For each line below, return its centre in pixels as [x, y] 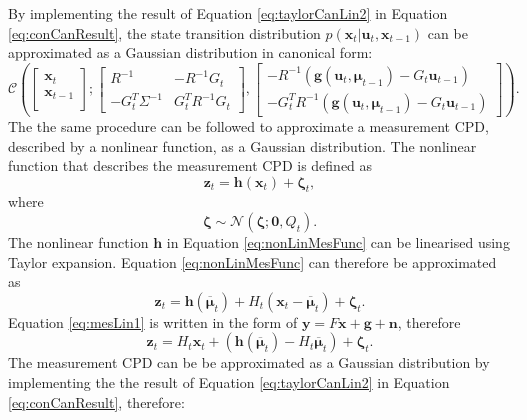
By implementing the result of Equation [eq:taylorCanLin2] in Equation [228, 13]
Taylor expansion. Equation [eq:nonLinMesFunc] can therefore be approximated [252, 261]
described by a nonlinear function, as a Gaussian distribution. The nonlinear [242, 145]
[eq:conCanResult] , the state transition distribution [164, 32]
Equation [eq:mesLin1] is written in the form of [153, 321]
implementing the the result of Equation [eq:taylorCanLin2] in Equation [229, 382]
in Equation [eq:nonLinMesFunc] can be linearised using [338, 242]
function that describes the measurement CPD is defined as [190, 165]
